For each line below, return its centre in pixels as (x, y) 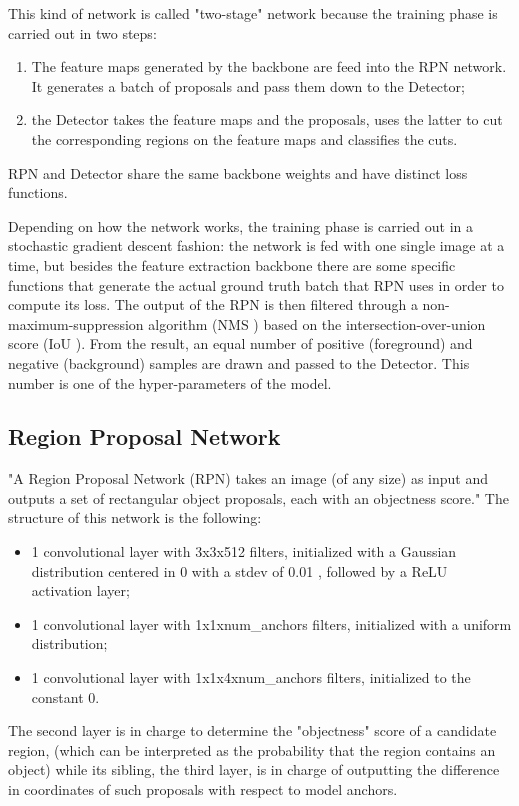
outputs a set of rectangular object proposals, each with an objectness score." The (258, 497)
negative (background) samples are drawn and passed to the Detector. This (239, 362)
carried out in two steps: (82, 32)
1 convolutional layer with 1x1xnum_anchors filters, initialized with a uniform (271, 623)
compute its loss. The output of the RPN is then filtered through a (213, 304)
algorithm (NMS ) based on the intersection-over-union (317, 323)
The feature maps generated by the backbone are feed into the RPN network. (269, 66)
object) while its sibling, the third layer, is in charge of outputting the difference (254, 769)
